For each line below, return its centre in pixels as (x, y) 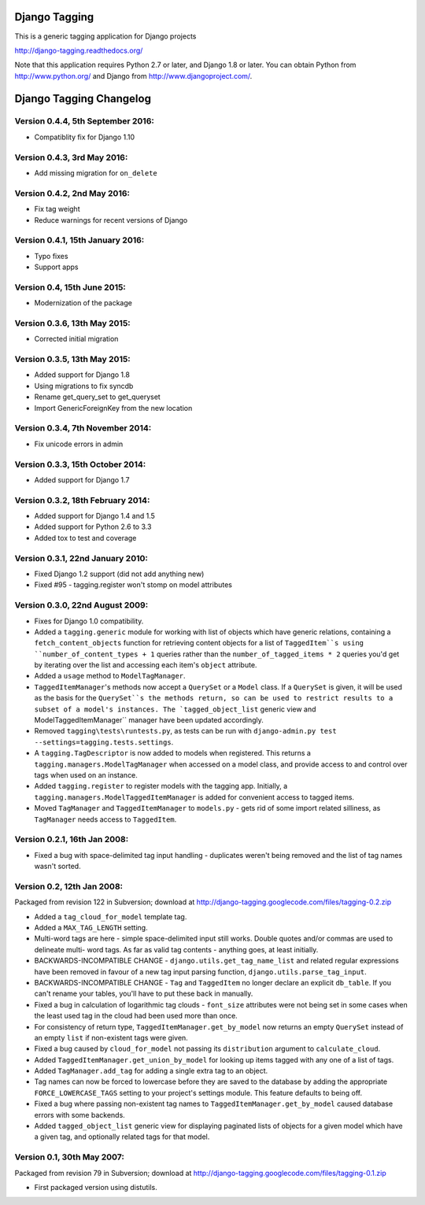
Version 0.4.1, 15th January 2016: (79, 240)
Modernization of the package (83, 303)
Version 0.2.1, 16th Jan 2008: (72, 840)
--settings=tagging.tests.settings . (104, 742)
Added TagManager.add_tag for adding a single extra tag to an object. (151, 1071)
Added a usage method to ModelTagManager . (110, 676)
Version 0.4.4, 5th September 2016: (85, 121)
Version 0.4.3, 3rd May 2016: (71, 157)
